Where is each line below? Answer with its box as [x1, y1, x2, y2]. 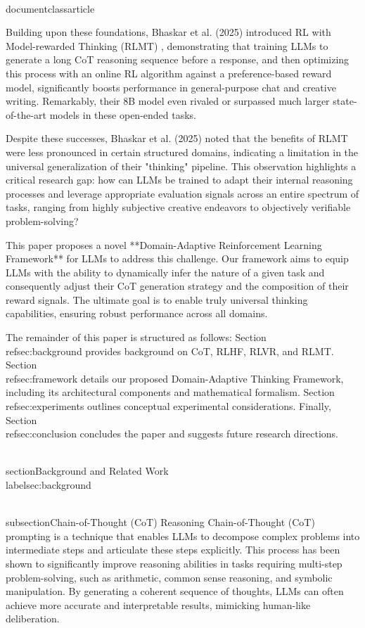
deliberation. [6, 611, 60, 626]
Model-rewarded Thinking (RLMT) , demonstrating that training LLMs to [6, 38, 328, 53]
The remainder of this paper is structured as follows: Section [6, 330, 267, 345]
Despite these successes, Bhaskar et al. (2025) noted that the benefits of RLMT [6, 131, 348, 146]
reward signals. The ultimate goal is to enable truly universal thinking [6, 292, 308, 307]
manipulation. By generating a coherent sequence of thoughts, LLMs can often [6, 584, 344, 598]
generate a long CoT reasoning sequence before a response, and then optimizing [6, 52, 350, 67]
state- [333, 94, 357, 108]
